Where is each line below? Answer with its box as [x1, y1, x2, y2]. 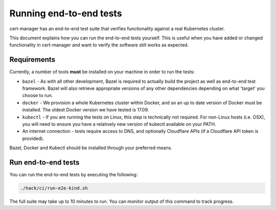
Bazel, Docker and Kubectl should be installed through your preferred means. [9, 145, 172, 151]
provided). [22, 135, 44, 142]
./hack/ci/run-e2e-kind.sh [20, 185, 88, 191]
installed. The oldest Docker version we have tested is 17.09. [22, 107, 149, 113]
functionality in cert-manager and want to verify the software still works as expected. [9, 42, 189, 48]
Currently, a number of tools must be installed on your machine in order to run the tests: [9, 69, 195, 75]
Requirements [9, 55, 56, 64]
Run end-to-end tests [9, 158, 80, 167]
